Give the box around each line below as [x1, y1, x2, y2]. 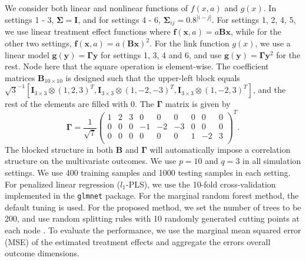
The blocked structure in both [5, 143, 114, 155]
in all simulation [242, 155, 301, 167]
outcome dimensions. [5, 247, 79, 259]
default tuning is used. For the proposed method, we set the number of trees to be [5, 200, 301, 213]
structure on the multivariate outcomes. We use [5, 155, 177, 167]
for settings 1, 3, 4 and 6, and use [101, 48, 222, 61]
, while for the [231, 25, 281, 38]
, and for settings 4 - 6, [78, 14, 161, 26]
